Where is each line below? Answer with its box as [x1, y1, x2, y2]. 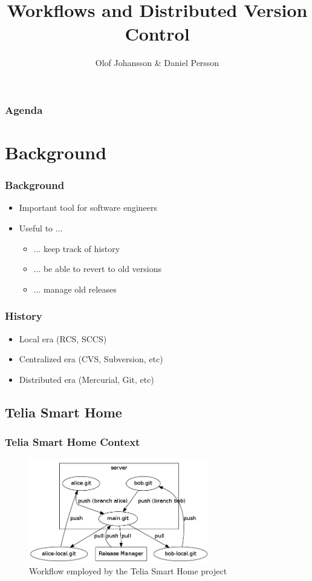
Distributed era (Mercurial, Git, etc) [19, 373, 154, 385]
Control [125, 21, 190, 46]
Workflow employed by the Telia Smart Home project [29, 565, 227, 577]
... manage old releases [33, 282, 117, 295]
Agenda [5, 102, 43, 117]
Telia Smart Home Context [5, 434, 140, 450]
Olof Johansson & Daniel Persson [95, 56, 219, 69]
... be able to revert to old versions [33, 262, 162, 275]
